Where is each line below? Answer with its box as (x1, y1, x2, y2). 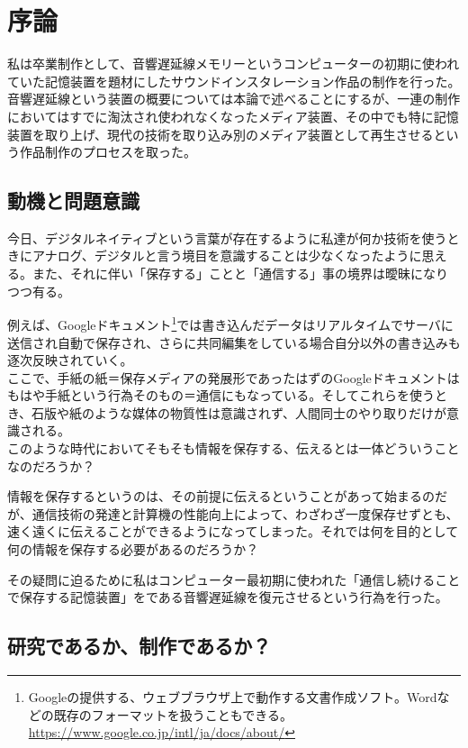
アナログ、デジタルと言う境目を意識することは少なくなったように (31, 246, 422, 265)
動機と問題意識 (7, 187, 139, 214)
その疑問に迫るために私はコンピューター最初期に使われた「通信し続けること (7, 570, 461, 588)
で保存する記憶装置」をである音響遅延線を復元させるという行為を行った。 (7, 588, 448, 607)
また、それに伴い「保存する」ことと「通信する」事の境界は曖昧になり (31, 264, 448, 283)
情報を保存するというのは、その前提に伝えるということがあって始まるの (7, 487, 435, 506)
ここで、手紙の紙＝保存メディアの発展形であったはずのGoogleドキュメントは (7, 368, 460, 387)
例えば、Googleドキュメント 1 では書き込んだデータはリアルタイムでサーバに (7, 313, 454, 333)
